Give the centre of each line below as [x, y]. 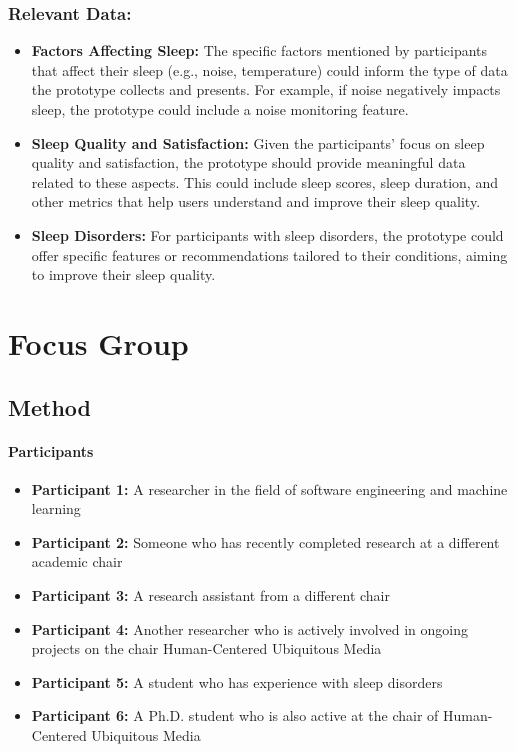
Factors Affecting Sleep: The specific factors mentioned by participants [259, 50]
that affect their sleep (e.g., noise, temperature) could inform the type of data [269, 69]
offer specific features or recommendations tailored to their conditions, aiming [269, 254]
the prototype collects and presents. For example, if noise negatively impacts [266, 89]
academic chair [77, 561]
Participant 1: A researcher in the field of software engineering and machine [269, 488]
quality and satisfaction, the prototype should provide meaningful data [248, 162]
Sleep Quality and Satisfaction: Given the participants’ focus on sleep [258, 142]
